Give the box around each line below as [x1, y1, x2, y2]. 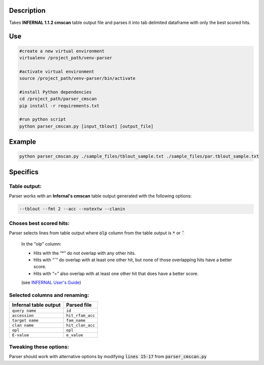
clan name [12, 323, 34, 328]
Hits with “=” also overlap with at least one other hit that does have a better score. [33, 271, 199, 276]
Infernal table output [12, 301, 61, 308]
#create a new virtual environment [19, 48, 105, 54]
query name [12, 308, 37, 313]
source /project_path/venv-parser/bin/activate [19, 76, 135, 81]
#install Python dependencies [19, 89, 92, 95]
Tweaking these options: [9, 343, 69, 350]
